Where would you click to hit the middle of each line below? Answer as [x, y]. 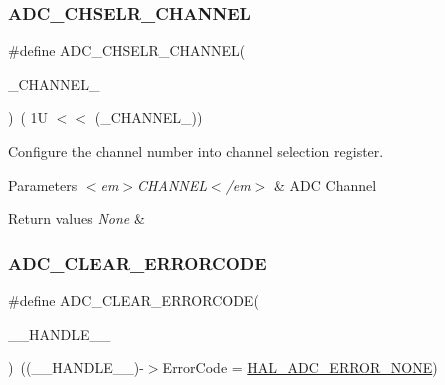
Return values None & [76, 218]
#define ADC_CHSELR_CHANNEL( [127, 50]
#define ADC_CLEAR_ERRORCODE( [133, 300]
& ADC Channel [325, 184]
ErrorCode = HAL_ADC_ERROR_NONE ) [300, 367]
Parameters [43, 184]
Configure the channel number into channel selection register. [196, 151]
